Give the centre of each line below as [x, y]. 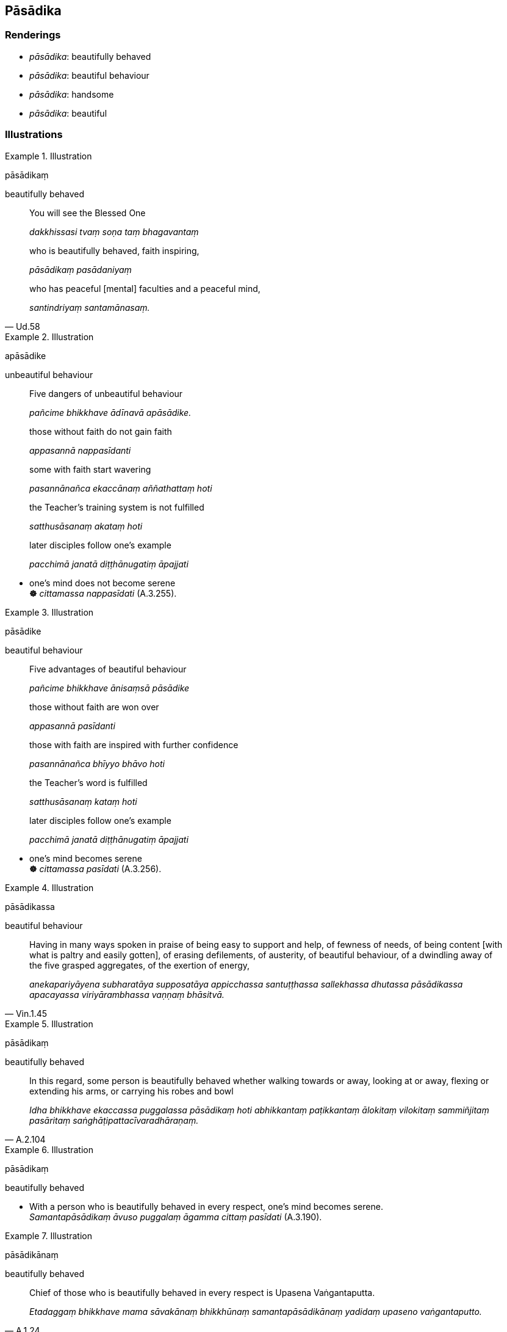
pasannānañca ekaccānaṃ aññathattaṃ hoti [121, 488]
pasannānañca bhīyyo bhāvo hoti [97, 763]
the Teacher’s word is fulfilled [88, 782]
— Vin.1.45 [26, 1013]
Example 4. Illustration [49, 887]
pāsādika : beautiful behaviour [89, 75]
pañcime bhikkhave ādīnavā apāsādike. [110, 412]
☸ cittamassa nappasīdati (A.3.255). [103, 593]
